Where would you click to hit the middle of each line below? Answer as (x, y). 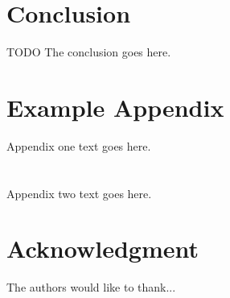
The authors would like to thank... (91, 287)
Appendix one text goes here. (79, 145)
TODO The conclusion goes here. (89, 52)
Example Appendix (115, 107)
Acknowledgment (103, 248)
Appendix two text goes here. (79, 193)
